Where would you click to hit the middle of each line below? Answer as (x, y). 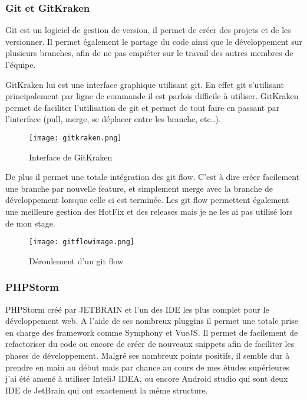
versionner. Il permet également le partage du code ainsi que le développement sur (154, 41)
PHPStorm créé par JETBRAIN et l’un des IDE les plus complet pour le (137, 309)
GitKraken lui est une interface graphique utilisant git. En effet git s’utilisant (145, 84)
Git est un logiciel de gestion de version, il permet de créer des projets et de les (148, 30)
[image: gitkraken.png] (75, 138)
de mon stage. (30, 223)
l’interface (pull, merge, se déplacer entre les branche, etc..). (113, 119)
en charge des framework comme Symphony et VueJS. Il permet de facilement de (152, 332)
